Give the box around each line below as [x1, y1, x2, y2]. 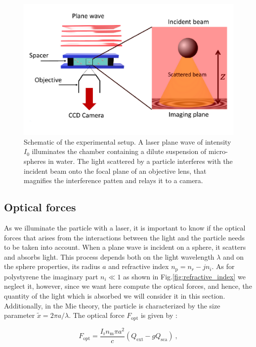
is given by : [140, 310, 177, 320]
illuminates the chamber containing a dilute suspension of [32, 146, 207, 156]
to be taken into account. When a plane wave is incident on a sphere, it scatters [4, 242, 246, 252]
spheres [24, 155, 46, 166]
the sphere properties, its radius [4, 261, 100, 271]
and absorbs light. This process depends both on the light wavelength [4, 251, 214, 262]
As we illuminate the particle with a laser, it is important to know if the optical [4, 222, 246, 232]
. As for [212, 261, 235, 271]
